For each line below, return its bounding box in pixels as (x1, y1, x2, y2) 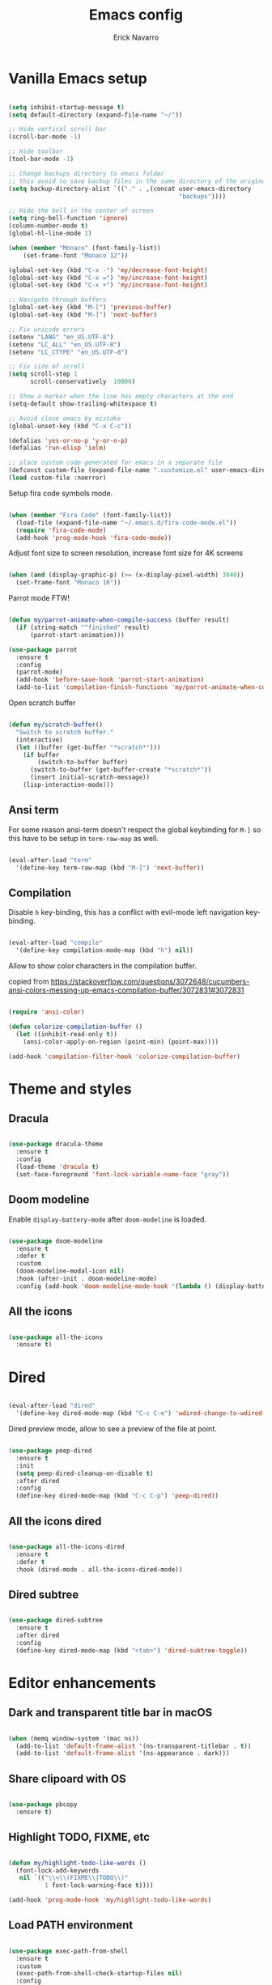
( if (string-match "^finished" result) (15, 623, 151, 632)
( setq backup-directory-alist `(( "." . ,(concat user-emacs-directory (8, 185, 252, 193)
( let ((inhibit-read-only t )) (15, 1030, 117, 1038)
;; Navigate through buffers (8, 295, 107, 304)
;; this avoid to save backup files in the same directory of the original (8, 176, 270, 185)
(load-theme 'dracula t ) (15, 1163, 100, 1171)
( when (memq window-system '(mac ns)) (8, 1734, 139, 1742)
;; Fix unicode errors (8, 325, 85, 334)
